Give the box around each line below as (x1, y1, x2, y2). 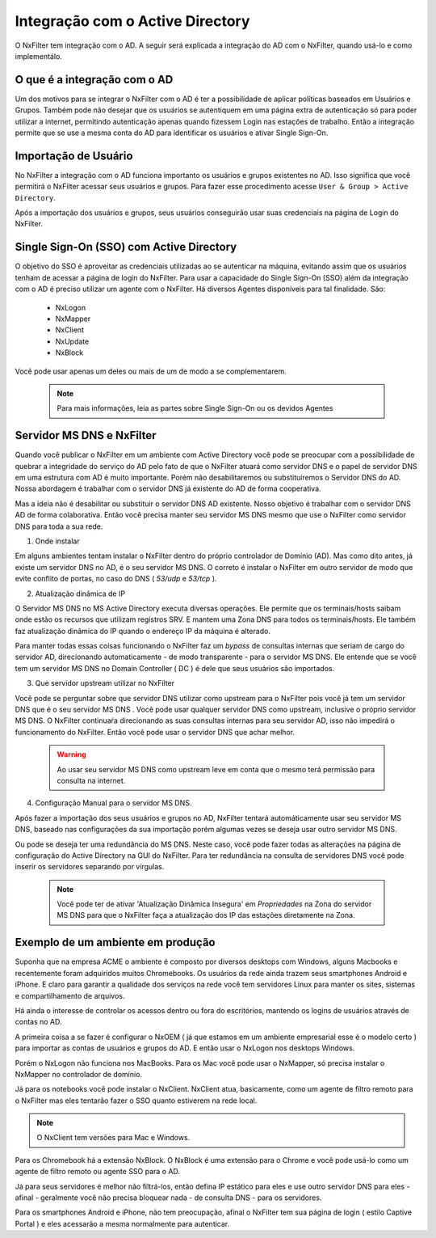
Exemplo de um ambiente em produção (15, 936, 216, 949)
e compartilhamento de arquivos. (15, 991, 125, 1000)
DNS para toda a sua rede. (15, 522, 103, 531)
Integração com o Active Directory (15, 12, 250, 30)
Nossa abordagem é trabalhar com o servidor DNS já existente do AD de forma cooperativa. (15, 484, 322, 493)
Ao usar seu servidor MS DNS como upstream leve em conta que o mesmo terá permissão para (57, 764, 375, 774)
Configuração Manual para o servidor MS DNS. (35, 798, 192, 808)
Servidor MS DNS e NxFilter (15, 429, 157, 442)
